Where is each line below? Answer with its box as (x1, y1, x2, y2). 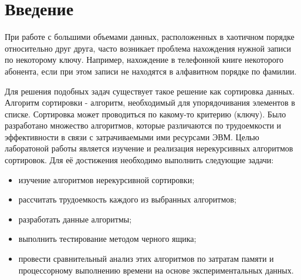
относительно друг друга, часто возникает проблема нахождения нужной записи (5, 42, 291, 54)
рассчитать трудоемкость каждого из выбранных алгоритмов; (18, 193, 236, 205)
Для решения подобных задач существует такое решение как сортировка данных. (5, 85, 295, 97)
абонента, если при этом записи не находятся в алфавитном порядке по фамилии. (5, 65, 297, 77)
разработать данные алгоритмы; (18, 212, 132, 225)
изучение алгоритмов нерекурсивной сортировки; (18, 173, 195, 185)
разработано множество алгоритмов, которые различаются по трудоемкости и (5, 119, 282, 131)
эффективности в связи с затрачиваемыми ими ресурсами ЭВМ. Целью (5, 130, 259, 143)
